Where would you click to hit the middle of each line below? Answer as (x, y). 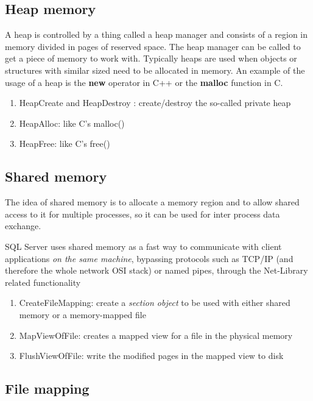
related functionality (43, 282)
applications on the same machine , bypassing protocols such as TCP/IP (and (149, 258)
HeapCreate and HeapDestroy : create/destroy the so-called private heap (155, 103)
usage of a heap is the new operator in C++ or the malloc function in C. (144, 82)
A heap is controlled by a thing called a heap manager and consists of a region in (156, 34)
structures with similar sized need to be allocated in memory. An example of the (155, 70)
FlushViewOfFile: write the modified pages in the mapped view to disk (151, 356)
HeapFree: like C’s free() (65, 144)
